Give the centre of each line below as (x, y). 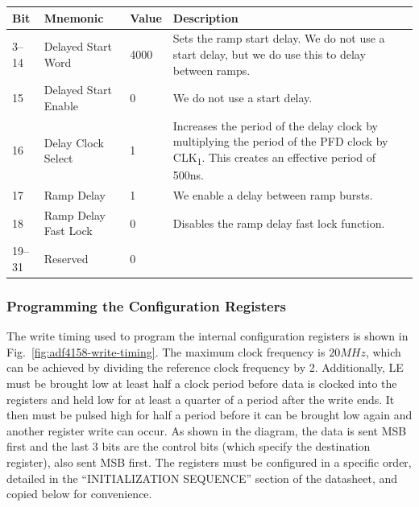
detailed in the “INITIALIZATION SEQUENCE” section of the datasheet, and (202, 478)
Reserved (66, 259)
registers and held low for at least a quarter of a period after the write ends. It (201, 399)
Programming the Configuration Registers (146, 305)
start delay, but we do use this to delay (269, 54)
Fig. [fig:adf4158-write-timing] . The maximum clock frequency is (166, 351)
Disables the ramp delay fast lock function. (279, 223)
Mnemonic (74, 17)
